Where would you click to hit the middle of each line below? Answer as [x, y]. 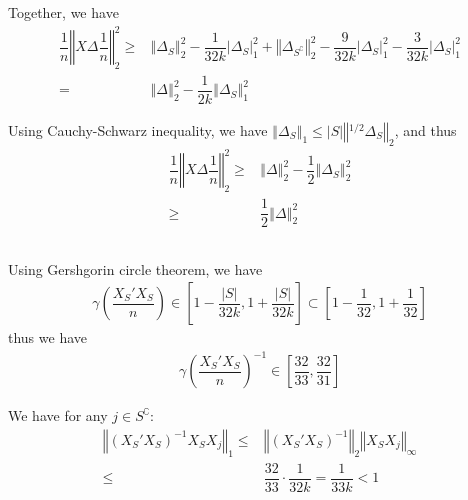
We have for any [58, 415]
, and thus [425, 130]
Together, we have [63, 12]
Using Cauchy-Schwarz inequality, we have [138, 130]
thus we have [48, 337]
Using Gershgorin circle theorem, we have [135, 268]
